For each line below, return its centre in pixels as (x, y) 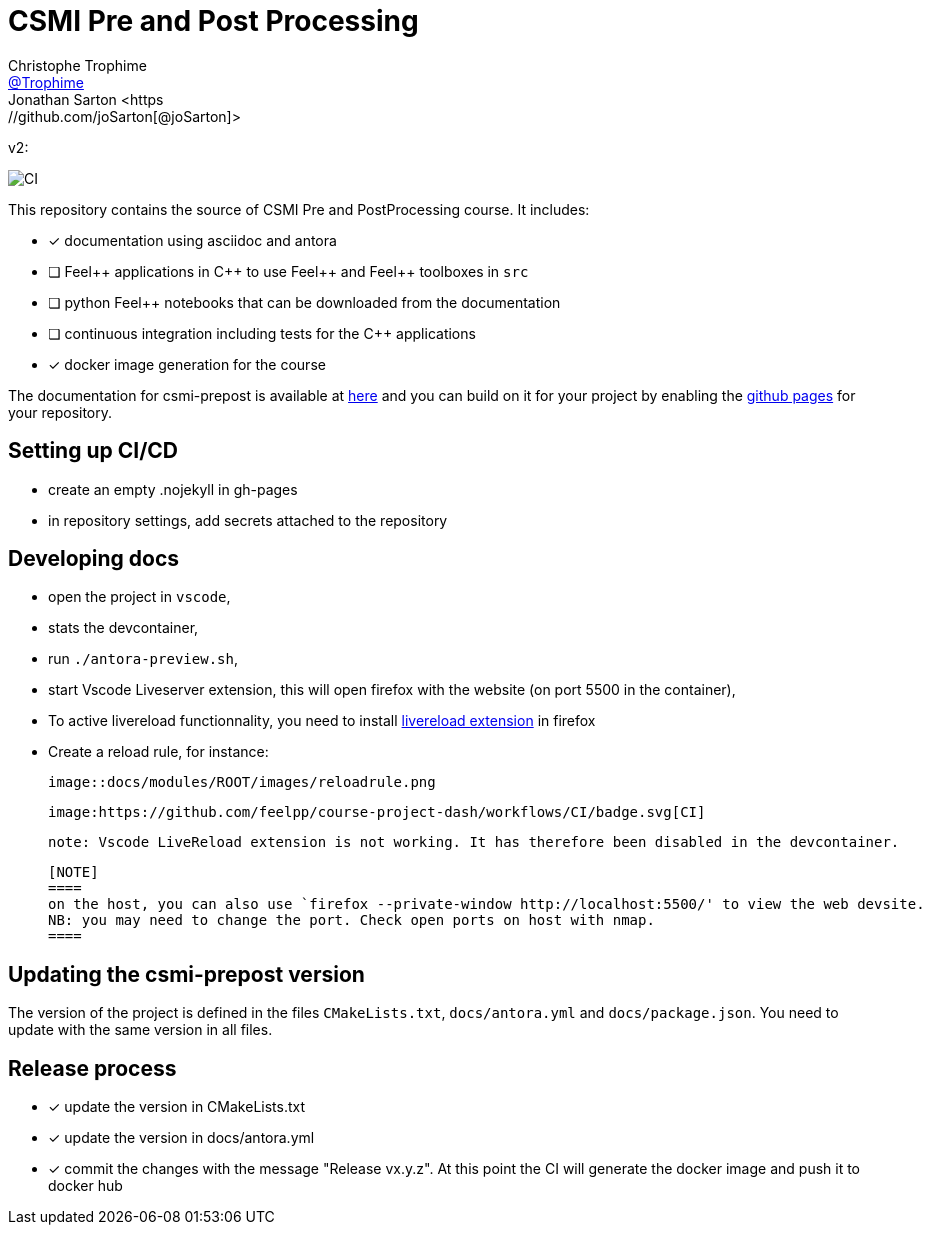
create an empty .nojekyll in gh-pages (173, 489)
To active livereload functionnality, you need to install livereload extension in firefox (322, 721)
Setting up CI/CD (93, 451)
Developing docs (94, 559)
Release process (92, 1068)
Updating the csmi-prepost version (186, 974)
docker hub (85, 1186)
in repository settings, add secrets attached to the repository (248, 520)
